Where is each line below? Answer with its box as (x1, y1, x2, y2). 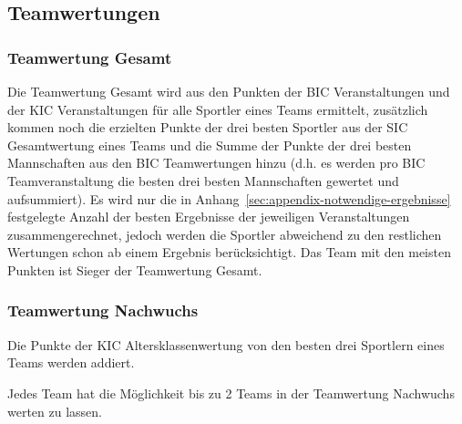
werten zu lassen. (7, 401, 103, 420)
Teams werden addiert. (7, 353, 135, 372)
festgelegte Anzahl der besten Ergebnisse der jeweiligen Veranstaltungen (7, 207, 410, 226)
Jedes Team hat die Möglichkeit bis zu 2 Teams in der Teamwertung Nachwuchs (7, 383, 455, 402)
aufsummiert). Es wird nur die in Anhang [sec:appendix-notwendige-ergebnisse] (7, 189, 451, 208)
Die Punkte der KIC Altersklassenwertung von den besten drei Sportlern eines (7, 335, 445, 354)
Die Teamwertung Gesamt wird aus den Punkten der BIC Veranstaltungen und (7, 82, 450, 100)
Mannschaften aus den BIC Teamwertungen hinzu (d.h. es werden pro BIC (7, 153, 426, 172)
